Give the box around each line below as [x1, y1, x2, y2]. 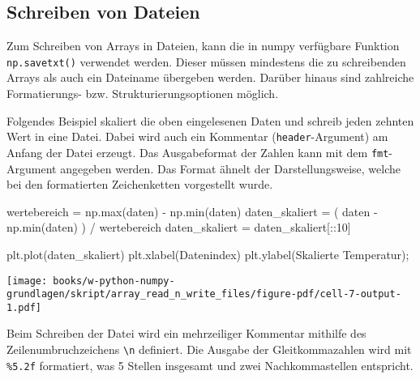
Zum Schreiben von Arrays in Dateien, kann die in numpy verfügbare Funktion [6, 37, 400, 54]
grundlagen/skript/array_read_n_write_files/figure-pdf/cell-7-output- [6, 288, 401, 300]
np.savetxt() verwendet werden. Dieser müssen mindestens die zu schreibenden [6, 53, 406, 70]
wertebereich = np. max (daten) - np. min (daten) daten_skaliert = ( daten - [6, 202, 378, 219]
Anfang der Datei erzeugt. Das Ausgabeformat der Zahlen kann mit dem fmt [6, 143, 389, 160]
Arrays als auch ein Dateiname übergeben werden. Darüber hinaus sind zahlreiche [6, 69, 414, 86]
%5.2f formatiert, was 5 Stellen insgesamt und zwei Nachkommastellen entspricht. [6, 356, 414, 373]
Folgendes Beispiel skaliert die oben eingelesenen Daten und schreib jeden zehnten [6, 112, 414, 129]
